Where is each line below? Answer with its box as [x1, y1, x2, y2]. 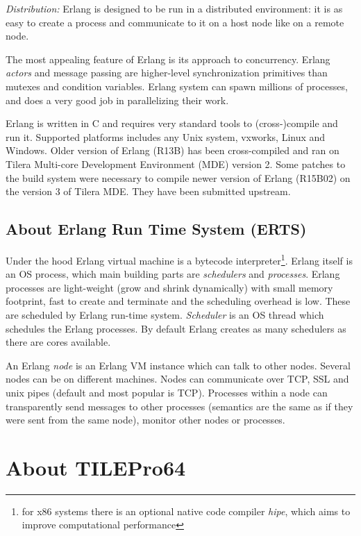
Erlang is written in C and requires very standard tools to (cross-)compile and [6, 116, 338, 131]
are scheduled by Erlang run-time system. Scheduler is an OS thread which [6, 307, 324, 321]
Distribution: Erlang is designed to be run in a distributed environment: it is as [6, 1, 343, 15]
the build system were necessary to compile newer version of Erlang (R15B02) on [6, 170, 351, 185]
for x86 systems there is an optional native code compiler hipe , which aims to [22, 503, 351, 518]
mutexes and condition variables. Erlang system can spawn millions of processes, [6, 78, 348, 93]
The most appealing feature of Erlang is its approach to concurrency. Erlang [6, 51, 330, 66]
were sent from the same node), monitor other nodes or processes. [6, 412, 285, 427]
